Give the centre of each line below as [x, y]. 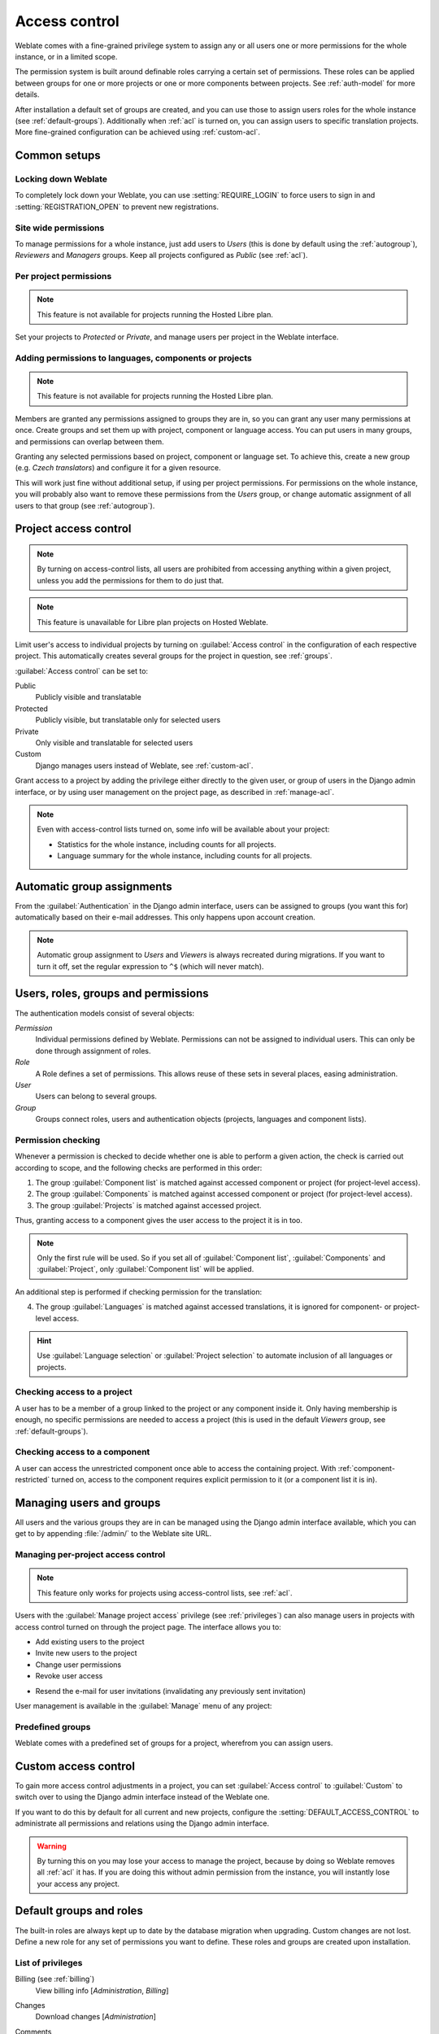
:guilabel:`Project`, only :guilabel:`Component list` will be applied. [146, 1269]
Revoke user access [69, 1676]
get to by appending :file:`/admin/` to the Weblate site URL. [113, 1534]
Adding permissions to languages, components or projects [133, 358]
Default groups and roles [79, 1911]
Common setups [58, 156]
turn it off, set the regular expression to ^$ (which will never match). [150, 966]
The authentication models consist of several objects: [105, 1013]
